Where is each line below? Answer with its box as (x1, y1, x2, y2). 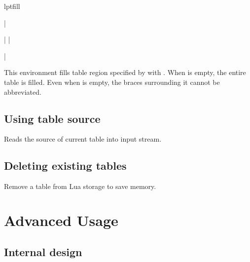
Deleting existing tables (4, 158, 127, 173)
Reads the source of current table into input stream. (4, 134, 162, 144)
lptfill (4, 1, 20, 11)
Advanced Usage (4, 210, 118, 230)
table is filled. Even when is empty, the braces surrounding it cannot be (4, 76, 220, 87)
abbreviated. (4, 86, 41, 97)
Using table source (4, 111, 101, 126)
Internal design (4, 244, 82, 259)
